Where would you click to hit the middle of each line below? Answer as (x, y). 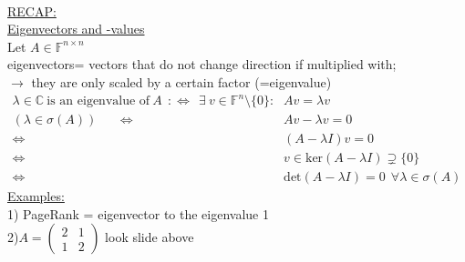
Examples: (36, 196)
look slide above (150, 237)
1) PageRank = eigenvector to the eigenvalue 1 (138, 213)
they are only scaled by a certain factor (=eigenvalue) (181, 81)
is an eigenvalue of (98, 101)
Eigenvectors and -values (76, 29)
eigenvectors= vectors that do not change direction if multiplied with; (202, 64)
